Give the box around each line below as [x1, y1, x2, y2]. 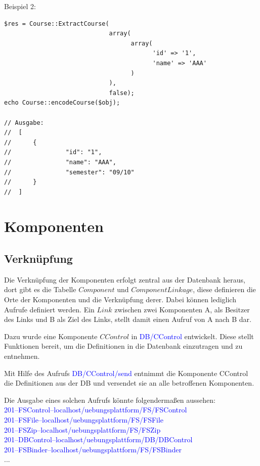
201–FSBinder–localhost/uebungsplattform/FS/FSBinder [4, 444, 182, 454]
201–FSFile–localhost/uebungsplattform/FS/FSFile [4, 414, 164, 425]
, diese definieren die [193, 284, 256, 295]
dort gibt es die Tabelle [4, 284, 76, 295]
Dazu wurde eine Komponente [4, 331, 98, 341]
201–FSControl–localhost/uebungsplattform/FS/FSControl [4, 404, 187, 415]
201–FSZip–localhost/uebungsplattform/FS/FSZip [4, 424, 161, 435]
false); [109, 89, 135, 97]
